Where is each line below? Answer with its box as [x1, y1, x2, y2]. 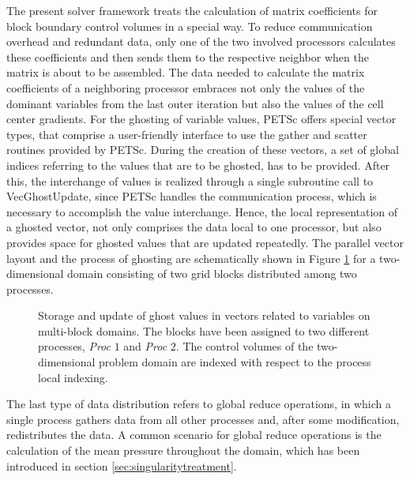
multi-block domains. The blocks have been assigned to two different [38, 322, 370, 339]
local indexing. [38, 369, 108, 385]
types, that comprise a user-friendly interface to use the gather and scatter [6, 126, 367, 142]
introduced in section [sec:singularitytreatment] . [6, 457, 237, 474]
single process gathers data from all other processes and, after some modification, [6, 411, 400, 427]
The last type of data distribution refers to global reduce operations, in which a [6, 396, 392, 412]
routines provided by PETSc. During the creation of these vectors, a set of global [6, 141, 399, 158]
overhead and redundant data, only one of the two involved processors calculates [6, 33, 396, 50]
